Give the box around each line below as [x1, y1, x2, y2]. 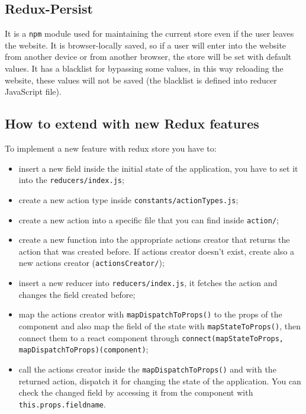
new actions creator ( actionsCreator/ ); [18, 256, 165, 269]
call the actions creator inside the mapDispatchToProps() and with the [18, 362, 276, 375]
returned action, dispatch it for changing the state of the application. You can [18, 374, 301, 387]
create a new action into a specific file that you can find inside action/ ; [18, 213, 279, 226]
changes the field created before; [18, 288, 136, 300]
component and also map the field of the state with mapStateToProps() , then [18, 319, 301, 332]
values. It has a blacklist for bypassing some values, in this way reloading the [5, 62, 284, 75]
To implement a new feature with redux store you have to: [5, 142, 217, 155]
